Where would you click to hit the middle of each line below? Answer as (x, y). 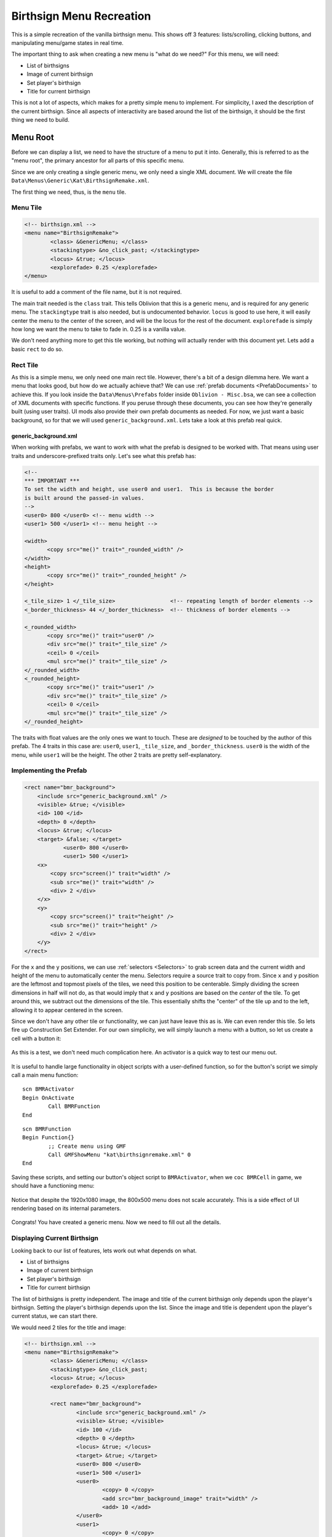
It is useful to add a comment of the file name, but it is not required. (97, 292)
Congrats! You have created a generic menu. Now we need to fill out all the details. (116, 1222)
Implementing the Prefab (49, 770)
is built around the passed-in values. (84, 498)
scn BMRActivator (48, 1089)
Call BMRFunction (74, 1106)
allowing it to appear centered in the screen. (67, 1010)
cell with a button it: (36, 1038)
